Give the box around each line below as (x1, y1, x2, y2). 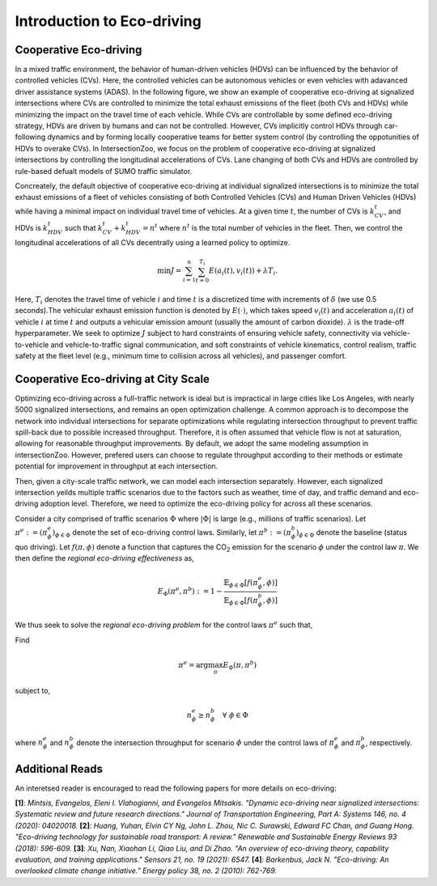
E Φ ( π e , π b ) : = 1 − (157, 585, 223, 598)
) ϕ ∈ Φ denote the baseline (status (295, 527, 408, 539)
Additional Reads (15, 761, 103, 776)
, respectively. (365, 737, 413, 748)
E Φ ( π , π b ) (223, 659, 257, 672)
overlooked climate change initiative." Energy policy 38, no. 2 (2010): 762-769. (15, 866, 278, 875)
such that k (65, 223, 103, 233)
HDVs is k (15, 223, 49, 233)
